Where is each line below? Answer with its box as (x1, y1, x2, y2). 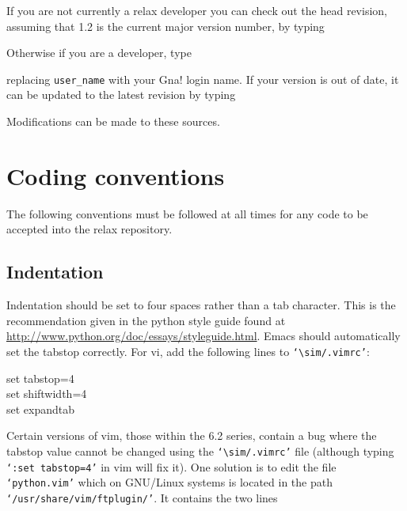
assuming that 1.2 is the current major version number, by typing (6, 17, 325, 34)
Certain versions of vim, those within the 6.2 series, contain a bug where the (6, 427, 377, 444)
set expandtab (6, 400, 75, 417)
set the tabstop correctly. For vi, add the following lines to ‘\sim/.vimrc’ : (6, 343, 370, 359)
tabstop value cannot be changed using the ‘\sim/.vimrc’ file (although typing (6, 442, 394, 459)
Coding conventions (6, 159, 225, 191)
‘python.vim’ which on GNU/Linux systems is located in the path (6, 474, 333, 490)
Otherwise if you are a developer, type (6, 44, 192, 61)
